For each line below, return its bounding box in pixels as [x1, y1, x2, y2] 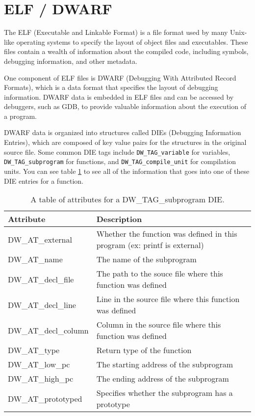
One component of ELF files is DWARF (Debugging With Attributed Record [4, 72, 236, 83]
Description [96, 213, 142, 225]
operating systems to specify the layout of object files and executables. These [16, 36, 248, 47]
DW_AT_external [8, 233, 72, 245]
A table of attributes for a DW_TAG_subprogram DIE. [30, 194, 225, 205]
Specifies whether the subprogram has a [96, 387, 233, 399]
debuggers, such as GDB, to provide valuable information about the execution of [4, 101, 246, 111]
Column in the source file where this [96, 319, 221, 331]
